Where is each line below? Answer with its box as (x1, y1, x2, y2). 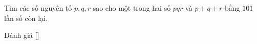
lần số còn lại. (4, 12, 48, 23)
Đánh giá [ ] (4, 30, 39, 40)
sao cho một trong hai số (93, 3, 171, 13)
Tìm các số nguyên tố (4, 3, 72, 13)
